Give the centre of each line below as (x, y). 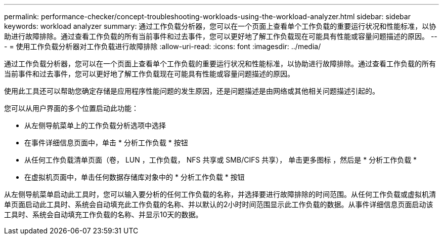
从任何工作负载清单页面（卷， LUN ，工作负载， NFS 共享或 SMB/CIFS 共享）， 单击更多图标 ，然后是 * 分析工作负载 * (221, 160)
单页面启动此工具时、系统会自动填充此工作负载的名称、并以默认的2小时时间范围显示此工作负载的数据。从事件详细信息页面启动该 (219, 204)
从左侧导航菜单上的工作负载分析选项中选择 (95, 125)
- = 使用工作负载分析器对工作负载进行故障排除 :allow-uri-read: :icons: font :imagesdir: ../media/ (163, 46)
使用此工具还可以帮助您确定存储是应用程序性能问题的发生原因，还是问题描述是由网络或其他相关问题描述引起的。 (192, 91)
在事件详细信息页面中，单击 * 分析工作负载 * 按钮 (106, 143)
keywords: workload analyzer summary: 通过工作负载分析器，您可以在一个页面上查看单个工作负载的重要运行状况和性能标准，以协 (220, 26)
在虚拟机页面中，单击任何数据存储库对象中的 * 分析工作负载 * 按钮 (135, 177)
